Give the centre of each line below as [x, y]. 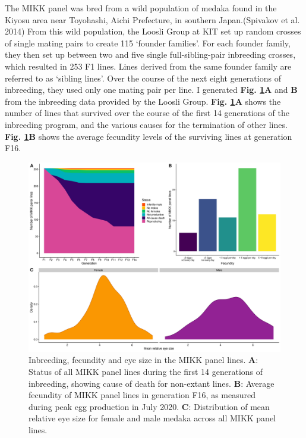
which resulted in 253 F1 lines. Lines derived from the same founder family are [148, 66]
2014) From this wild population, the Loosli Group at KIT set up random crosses [153, 31]
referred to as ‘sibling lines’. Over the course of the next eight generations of [143, 78]
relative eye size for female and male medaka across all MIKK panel [152, 418]
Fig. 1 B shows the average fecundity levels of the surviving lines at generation [149, 136]
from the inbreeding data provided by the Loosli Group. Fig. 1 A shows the [143, 101]
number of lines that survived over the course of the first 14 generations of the [147, 113]
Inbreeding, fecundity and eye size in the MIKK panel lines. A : [143, 360]
